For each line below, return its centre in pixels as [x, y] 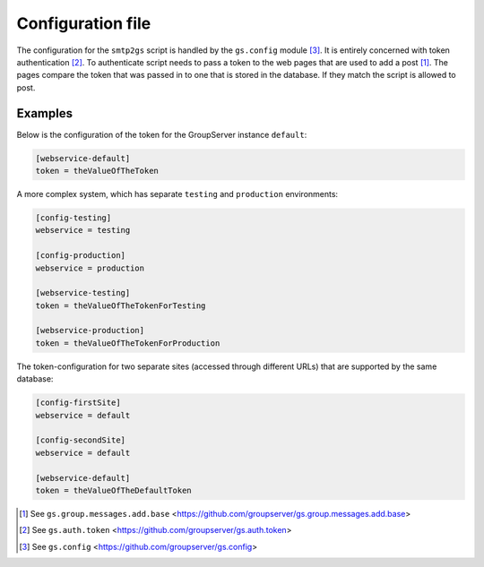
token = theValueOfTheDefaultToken [113, 490]
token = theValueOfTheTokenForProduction [128, 343]
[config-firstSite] [78, 403]
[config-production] [80, 256]
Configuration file [84, 23]
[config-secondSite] [80, 440]
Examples [45, 113]
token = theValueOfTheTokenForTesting [121, 305]
